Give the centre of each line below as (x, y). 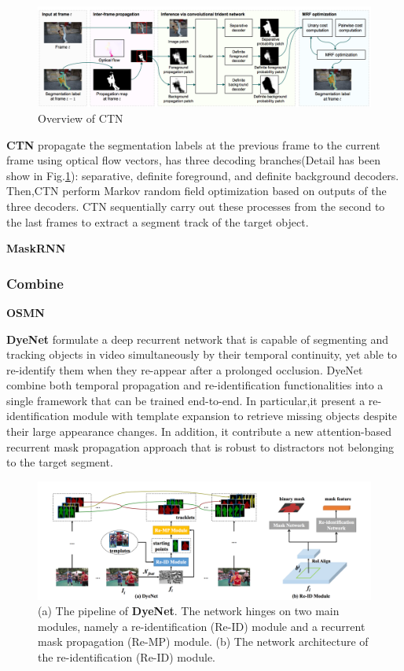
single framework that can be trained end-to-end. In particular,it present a (186, 400)
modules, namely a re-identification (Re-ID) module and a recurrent (202, 626)
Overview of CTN (81, 118)
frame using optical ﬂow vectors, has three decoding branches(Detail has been (193, 160)
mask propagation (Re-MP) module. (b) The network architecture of (203, 642)
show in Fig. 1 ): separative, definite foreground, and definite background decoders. (203, 175)
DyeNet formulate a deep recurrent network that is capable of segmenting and (198, 339)
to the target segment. (60, 462)
